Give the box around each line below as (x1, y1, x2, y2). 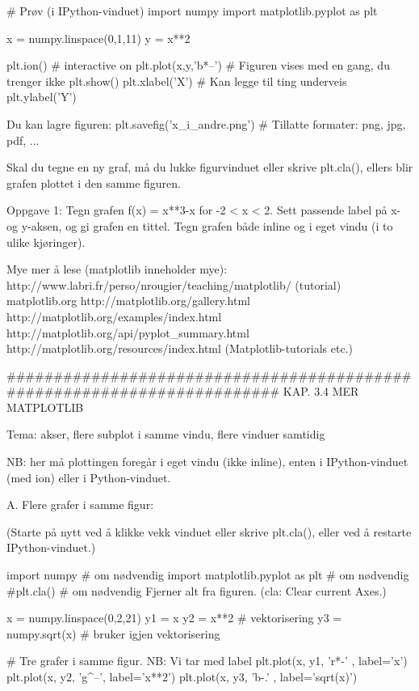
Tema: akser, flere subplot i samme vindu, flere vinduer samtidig (6, 426, 325, 443)
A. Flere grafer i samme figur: (6, 496, 154, 513)
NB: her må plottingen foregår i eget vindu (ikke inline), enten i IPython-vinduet (6, 453, 409, 470)
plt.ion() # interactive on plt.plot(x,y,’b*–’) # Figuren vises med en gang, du (6, 57, 390, 74)
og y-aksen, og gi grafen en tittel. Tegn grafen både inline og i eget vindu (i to (6, 217, 393, 234)
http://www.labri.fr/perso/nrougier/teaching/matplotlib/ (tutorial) (6, 276, 341, 293)
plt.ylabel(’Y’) (6, 88, 77, 105)
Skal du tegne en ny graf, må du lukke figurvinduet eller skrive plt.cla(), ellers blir (6, 159, 413, 176)
